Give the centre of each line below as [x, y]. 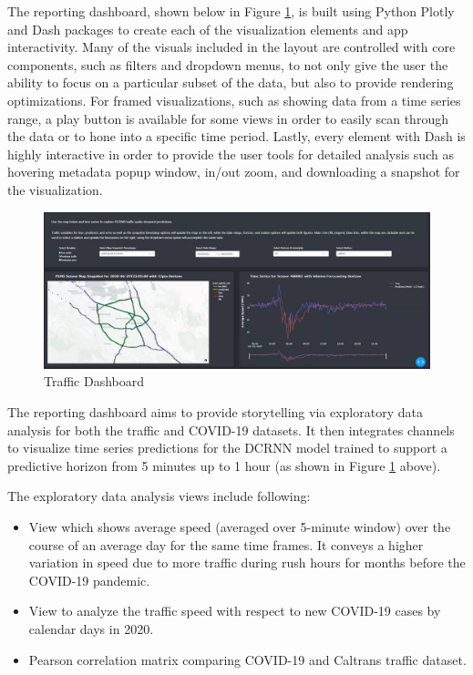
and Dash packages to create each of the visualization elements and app [208, 29]
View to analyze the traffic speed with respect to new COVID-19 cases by [235, 611]
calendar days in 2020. [91, 628]
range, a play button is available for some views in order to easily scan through [228, 118]
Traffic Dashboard [94, 381]
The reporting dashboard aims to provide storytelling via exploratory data [215, 411]
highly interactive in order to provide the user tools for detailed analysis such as [231, 153]
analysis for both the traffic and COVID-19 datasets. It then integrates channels [231, 430]
